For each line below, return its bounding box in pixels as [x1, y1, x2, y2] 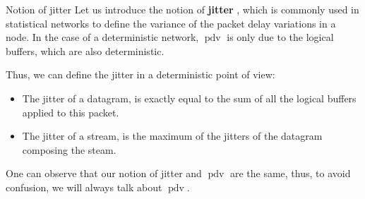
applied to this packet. [22, 104, 119, 119]
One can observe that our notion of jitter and [6, 166, 202, 181]
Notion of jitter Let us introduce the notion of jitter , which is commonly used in [6, 2, 359, 16]
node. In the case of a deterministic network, [6, 30, 199, 44]
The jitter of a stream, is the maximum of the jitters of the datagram [22, 128, 323, 143]
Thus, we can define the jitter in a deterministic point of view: [6, 67, 275, 82]
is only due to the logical [227, 30, 334, 44]
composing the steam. [22, 142, 116, 157]
